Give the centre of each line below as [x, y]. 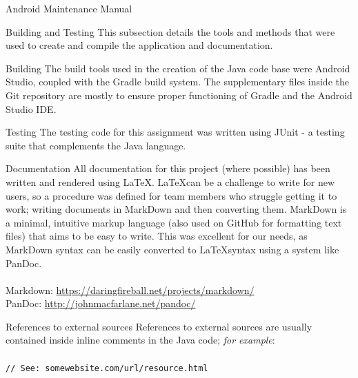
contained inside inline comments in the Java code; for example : [140, 340]
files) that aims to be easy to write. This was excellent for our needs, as [157, 236]
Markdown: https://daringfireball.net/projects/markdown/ [130, 290]
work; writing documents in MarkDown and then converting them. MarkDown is [176, 209]
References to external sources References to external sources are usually [159, 326]
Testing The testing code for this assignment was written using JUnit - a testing [175, 132]
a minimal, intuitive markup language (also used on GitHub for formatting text [174, 222]
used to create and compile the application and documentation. [139, 45]
